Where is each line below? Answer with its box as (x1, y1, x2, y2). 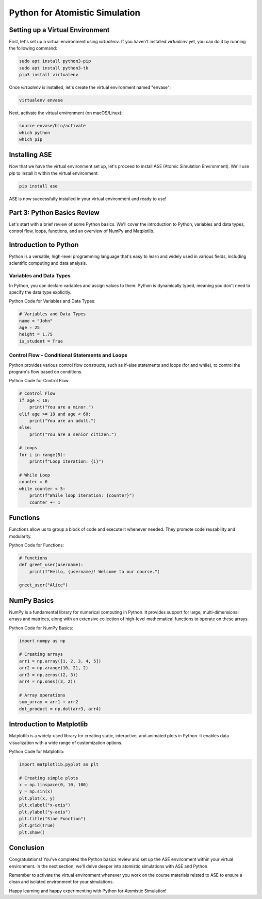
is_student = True (19, 338, 63, 344)
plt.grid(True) (19, 823, 55, 828)
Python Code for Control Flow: (9, 378, 70, 384)
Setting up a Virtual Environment (9, 26, 110, 34)
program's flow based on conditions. (9, 369, 82, 374)
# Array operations (19, 692, 65, 698)
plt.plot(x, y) (19, 796, 55, 801)
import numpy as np (19, 638, 65, 644)
